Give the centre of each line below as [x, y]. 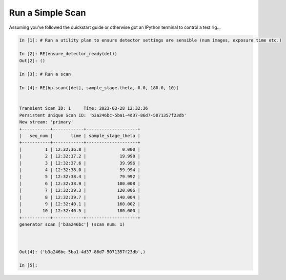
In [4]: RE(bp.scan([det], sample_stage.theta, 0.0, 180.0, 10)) [99, 88]
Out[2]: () [32, 60]
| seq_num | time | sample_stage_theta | [80, 136]
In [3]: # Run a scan [45, 74]
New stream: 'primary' [46, 122]
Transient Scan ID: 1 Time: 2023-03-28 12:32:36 [84, 108]
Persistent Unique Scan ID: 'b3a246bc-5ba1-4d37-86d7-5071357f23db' [103, 115]
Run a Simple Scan [48, 13]
